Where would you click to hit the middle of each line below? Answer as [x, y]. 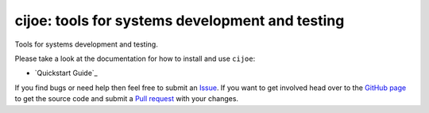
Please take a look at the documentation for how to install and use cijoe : [135, 58]
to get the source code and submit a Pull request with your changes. [126, 99]
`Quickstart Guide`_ [66, 73]
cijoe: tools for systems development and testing [180, 21]
